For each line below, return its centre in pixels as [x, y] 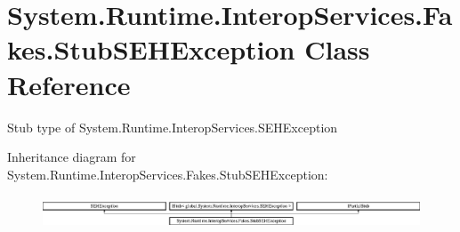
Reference [69, 84]
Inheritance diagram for [72, 157]
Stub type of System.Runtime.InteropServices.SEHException [173, 127]
